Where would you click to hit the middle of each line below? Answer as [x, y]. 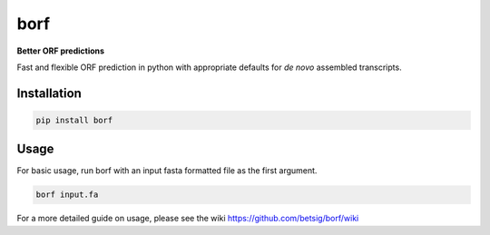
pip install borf [74, 120]
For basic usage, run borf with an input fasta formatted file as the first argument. [167, 171]
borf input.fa [67, 195]
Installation [49, 93]
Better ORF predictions [60, 51]
